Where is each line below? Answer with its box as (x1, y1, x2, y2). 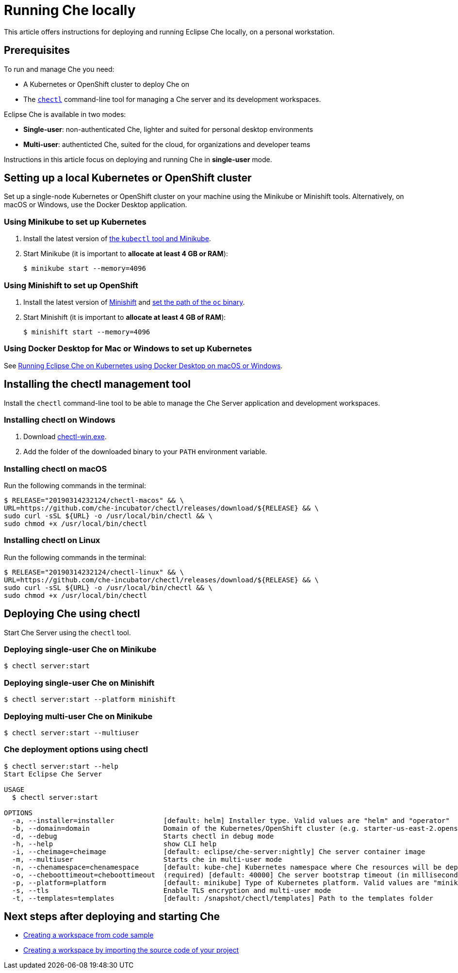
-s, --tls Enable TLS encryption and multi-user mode (12, 886, 331, 894)
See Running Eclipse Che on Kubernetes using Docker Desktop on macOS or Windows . (4, 361, 283, 370)
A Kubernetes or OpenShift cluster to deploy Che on (23, 80, 190, 88)
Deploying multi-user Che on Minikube (4, 711, 153, 721)
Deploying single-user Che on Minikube (4, 644, 157, 654)
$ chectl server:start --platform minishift (4, 695, 176, 704)
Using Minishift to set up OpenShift (4, 280, 138, 290)
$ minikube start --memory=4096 (23, 264, 146, 273)
